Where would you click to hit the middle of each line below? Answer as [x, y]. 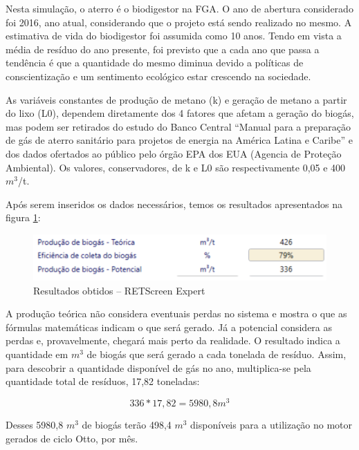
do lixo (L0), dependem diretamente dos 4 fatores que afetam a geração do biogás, [180, 113]
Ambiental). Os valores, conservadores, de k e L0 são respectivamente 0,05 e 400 [176, 167]
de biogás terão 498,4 [127, 424]
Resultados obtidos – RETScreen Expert [119, 290]
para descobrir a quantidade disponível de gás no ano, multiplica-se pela [158, 367]
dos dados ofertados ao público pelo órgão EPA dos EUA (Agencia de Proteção [174, 153]
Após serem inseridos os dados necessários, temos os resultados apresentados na [174, 204]
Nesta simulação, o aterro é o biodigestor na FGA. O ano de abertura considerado [179, 8]
